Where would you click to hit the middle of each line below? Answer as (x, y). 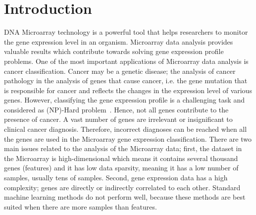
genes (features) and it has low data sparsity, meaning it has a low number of (121, 168)
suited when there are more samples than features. (80, 206)
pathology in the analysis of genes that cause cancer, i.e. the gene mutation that (126, 81)
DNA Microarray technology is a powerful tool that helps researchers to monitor (126, 32)
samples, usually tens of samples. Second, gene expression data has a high (116, 178)
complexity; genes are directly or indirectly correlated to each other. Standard (122, 187)
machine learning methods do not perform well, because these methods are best (125, 197)
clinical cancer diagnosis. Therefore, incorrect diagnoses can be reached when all (126, 129)
